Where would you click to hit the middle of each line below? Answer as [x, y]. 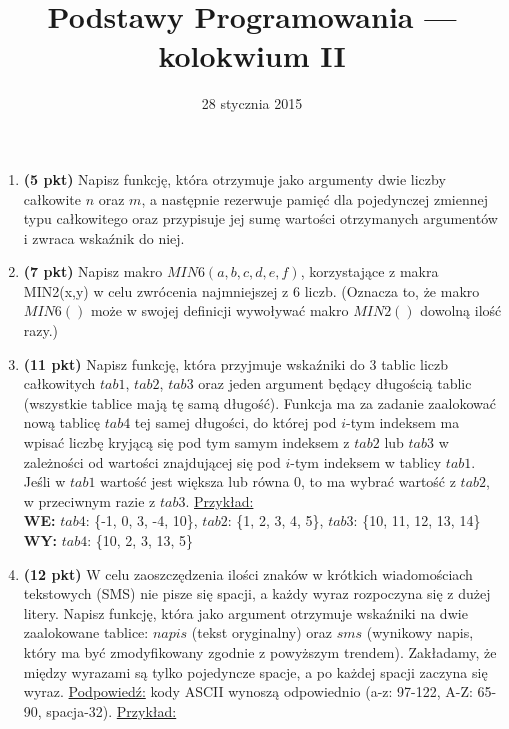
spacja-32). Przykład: [111, 710]
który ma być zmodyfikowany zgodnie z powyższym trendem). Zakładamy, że [260, 651]
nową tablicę [62, 422]
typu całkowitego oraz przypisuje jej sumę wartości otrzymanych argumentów [260, 218]
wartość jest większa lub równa [195, 481]
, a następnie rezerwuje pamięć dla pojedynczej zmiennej [315, 198]
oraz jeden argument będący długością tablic [335, 383]
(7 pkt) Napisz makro [93, 271]
